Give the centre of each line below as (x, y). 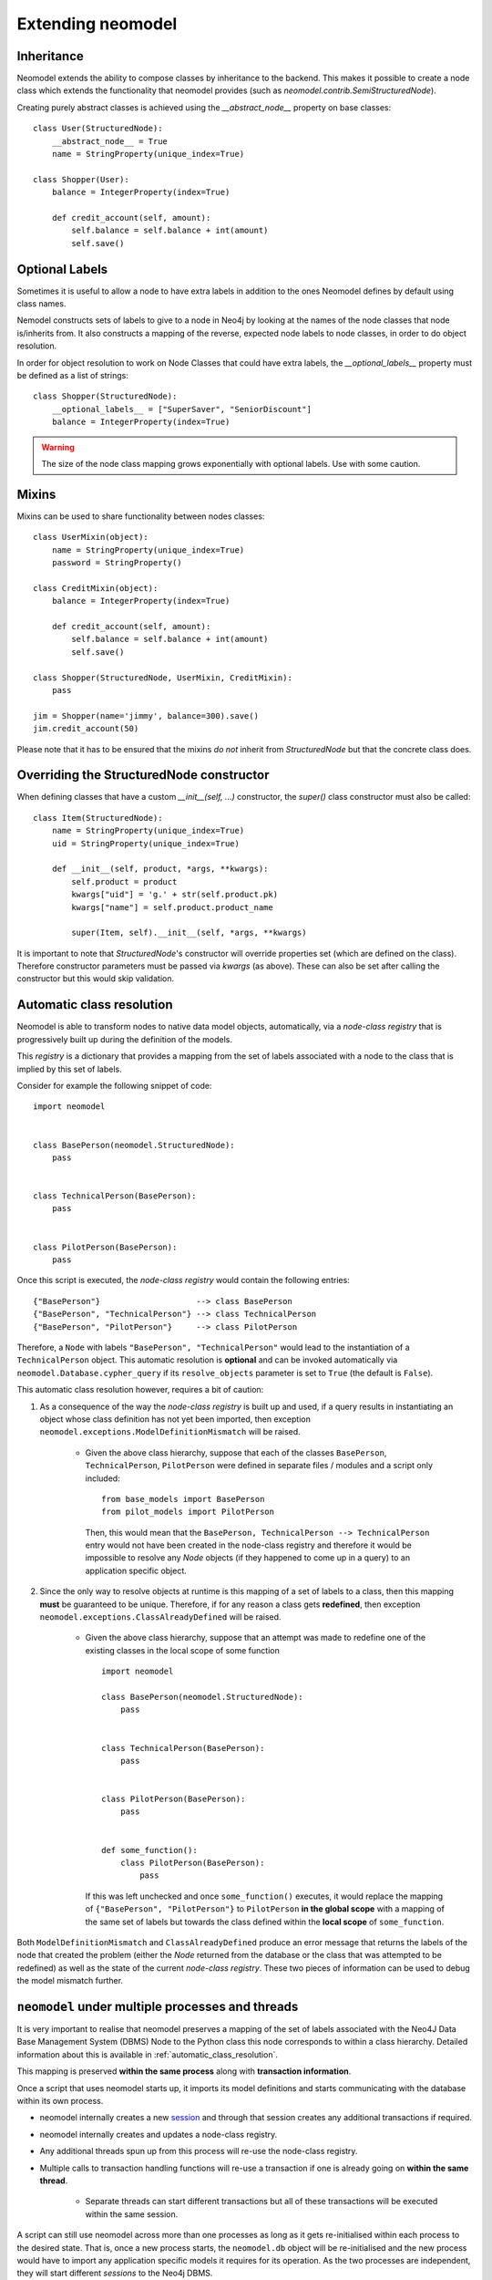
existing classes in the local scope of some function (182, 1650)
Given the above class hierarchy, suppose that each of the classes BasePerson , (236, 1452)
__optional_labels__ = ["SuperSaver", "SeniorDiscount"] (181, 409)
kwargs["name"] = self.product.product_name (172, 907)
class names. (41, 304)
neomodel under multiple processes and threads (158, 2006)
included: (102, 1478)
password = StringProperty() (117, 563)
